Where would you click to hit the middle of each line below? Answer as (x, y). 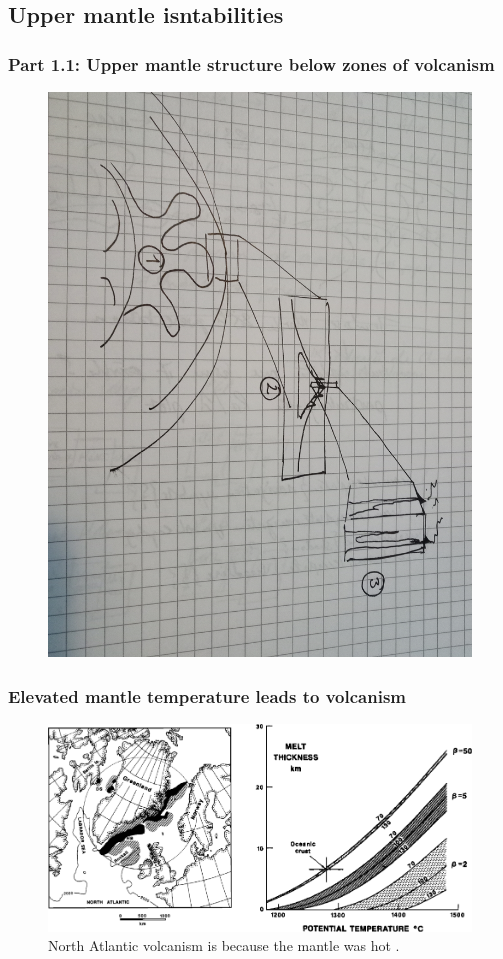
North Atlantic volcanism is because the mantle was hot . (224, 945)
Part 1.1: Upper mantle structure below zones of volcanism (251, 63)
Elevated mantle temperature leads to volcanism (207, 695)
